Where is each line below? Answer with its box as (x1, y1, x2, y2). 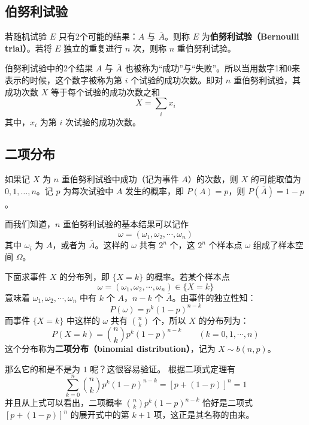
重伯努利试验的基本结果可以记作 (63, 218, 189, 230)
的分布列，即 (59, 270, 110, 283)
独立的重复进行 (63, 41, 123, 54)
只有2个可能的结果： (58, 30, 138, 43)
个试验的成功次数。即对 (131, 73, 223, 86)
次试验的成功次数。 (65, 115, 141, 128)
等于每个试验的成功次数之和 (50, 85, 160, 98)
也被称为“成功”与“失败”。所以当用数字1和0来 (125, 62, 301, 74)
